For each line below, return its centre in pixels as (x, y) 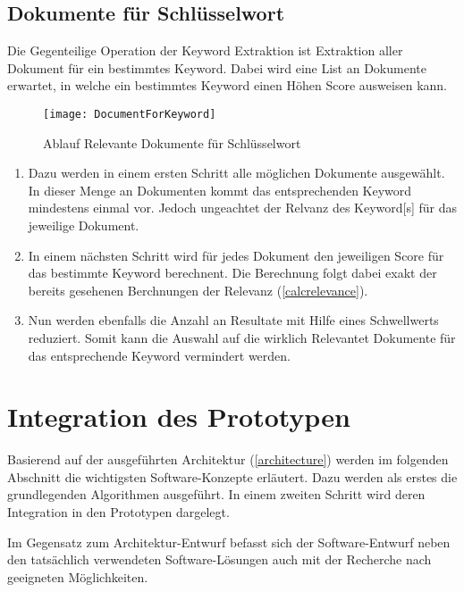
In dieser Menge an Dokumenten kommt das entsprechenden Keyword (220, 190)
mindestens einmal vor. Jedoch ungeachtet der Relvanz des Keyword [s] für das (243, 208)
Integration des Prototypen (179, 417)
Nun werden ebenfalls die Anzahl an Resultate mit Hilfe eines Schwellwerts (233, 320)
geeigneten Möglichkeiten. (78, 576)
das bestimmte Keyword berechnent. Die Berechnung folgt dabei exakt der (232, 273)
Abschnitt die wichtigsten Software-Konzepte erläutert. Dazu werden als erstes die (232, 476)
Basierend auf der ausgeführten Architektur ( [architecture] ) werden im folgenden (228, 459)
